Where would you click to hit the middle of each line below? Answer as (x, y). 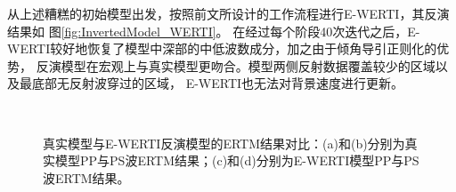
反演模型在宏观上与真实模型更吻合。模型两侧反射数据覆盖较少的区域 (236, 65)
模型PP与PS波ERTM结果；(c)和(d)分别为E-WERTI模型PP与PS (237, 160)
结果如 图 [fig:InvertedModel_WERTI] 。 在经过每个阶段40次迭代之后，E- (214, 31)
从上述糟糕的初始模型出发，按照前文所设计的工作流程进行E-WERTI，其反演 (228, 13)
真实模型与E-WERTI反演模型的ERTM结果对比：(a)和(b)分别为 (224, 143)
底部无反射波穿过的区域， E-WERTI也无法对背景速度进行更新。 (218, 83)
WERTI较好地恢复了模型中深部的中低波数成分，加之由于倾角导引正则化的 (222, 48)
